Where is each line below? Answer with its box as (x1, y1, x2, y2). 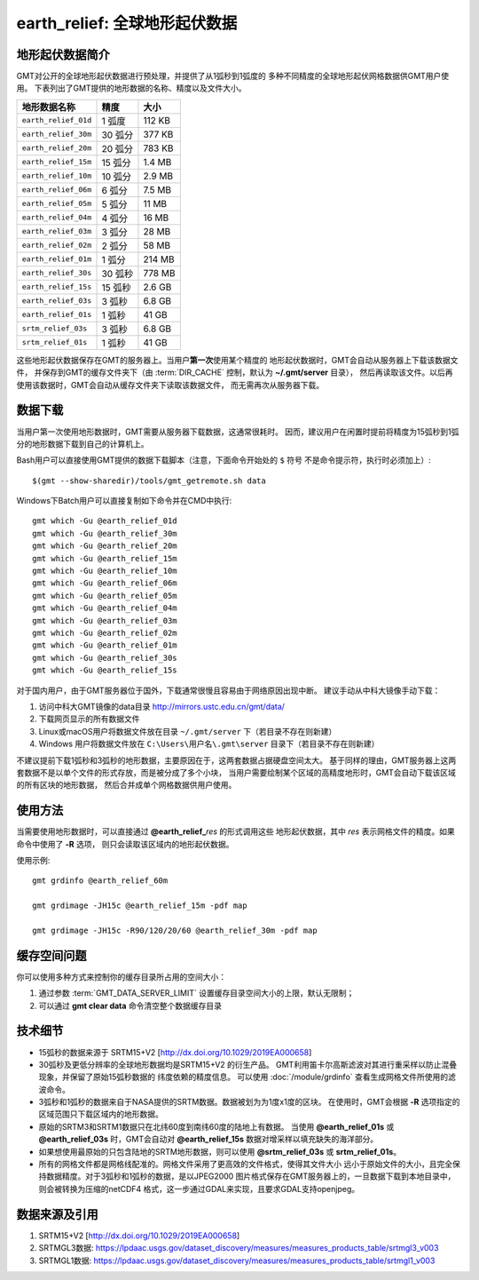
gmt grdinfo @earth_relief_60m (32, 876, 169, 886)
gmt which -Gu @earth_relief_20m (32, 541, 177, 551)
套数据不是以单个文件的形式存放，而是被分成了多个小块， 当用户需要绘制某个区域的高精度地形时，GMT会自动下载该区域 (16, 767, 457, 777)
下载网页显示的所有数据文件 (38, 713, 140, 724)
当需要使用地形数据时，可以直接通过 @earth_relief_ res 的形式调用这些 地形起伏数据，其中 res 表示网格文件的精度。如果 (16, 826, 456, 837)
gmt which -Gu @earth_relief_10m (32, 566, 177, 576)
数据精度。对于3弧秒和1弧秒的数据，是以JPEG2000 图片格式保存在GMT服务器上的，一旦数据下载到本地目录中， (45, 1171, 456, 1181)
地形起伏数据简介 (16, 47, 110, 62)
